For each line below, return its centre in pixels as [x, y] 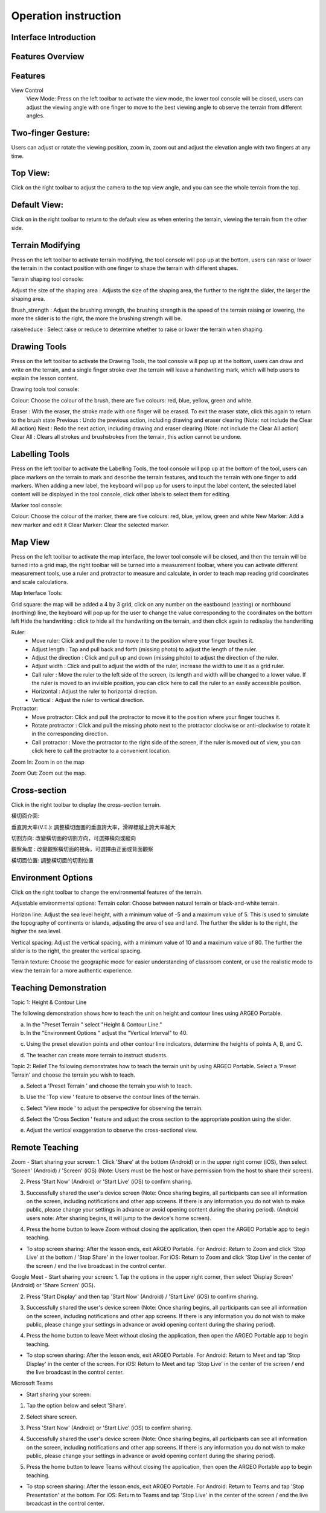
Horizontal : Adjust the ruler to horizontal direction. [94, 691]
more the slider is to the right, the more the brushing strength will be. [97, 318]
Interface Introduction [53, 37]
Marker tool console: [37, 505]
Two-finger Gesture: [50, 133]
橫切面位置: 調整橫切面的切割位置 [52, 860]
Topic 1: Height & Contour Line [49, 1002]
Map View [30, 542]
